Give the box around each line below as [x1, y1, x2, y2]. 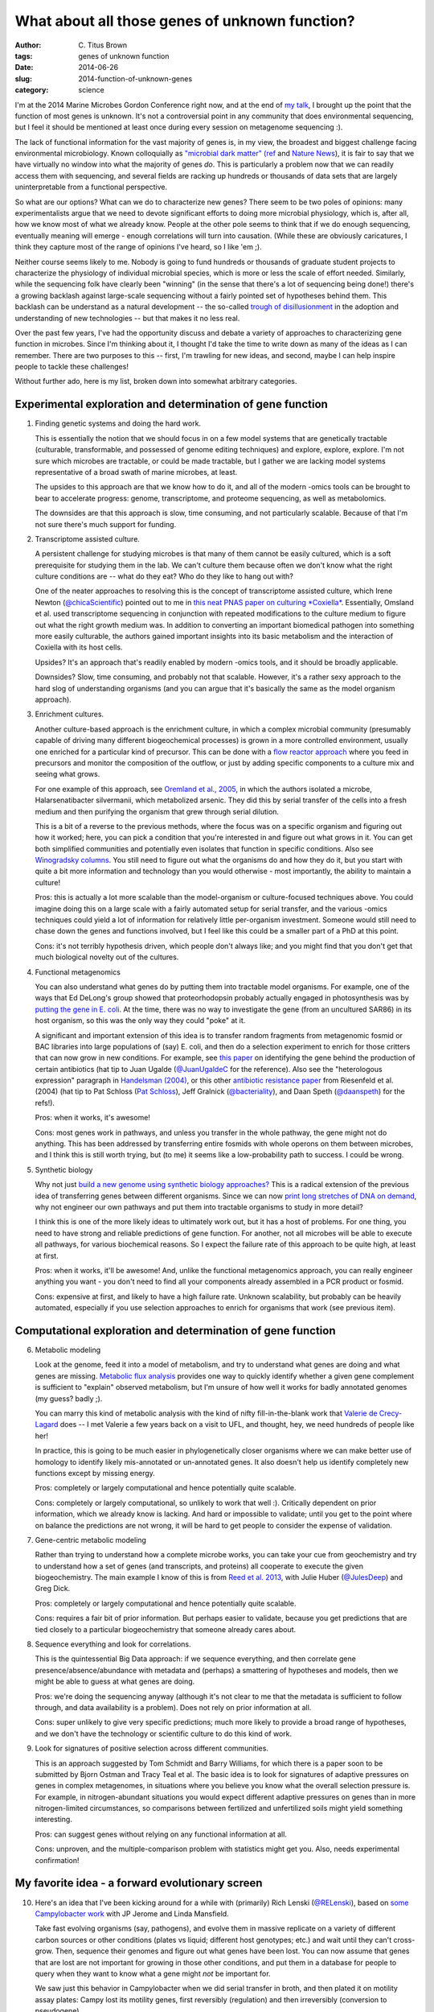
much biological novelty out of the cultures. [35, 952, 179, 962]
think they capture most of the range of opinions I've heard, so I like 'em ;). [14, 242, 262, 252]
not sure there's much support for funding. [35, 519, 177, 529]
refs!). [35, 1098, 55, 1107]
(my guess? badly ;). [35, 1393, 103, 1404]
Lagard [35, 1420, 59, 1429]
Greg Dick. [35, 1584, 71, 1594]
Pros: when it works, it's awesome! [35, 1113, 150, 1123]
